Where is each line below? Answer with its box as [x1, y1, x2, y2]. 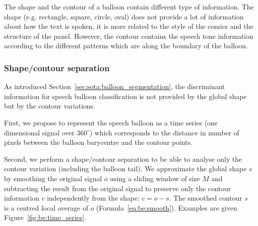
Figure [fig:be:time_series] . [4, 212, 86, 223]
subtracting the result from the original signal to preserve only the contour [4, 183, 231, 193]
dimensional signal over [4, 127, 75, 137]
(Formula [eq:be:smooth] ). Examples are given [96, 202, 237, 213]
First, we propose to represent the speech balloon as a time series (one [4, 117, 218, 127]
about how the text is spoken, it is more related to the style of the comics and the [4, 21, 254, 31]
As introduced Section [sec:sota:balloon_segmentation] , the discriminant [4, 81, 225, 92]
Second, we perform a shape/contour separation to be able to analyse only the [4, 153, 242, 164]
